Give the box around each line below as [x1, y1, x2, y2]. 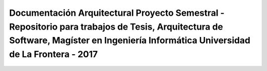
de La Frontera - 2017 [9, 49, 98, 60]
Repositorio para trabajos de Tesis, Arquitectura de [9, 21, 223, 32]
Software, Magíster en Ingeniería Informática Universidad [9, 35, 251, 46]
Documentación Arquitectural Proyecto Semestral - [9, 7, 225, 18]
